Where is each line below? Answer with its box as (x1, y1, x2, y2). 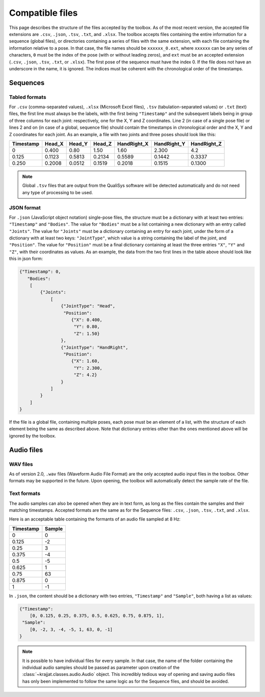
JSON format (9, 204, 41, 211)
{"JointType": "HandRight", (60, 345, 129, 350)
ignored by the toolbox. (9, 433, 56, 438)
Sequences (9, 79, 45, 87)
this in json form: (9, 256, 43, 261)
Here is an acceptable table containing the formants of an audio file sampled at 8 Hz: (9, 516, 181, 522)
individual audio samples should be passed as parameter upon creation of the (22, 665, 180, 670)
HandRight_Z (190, 141, 222, 147)
